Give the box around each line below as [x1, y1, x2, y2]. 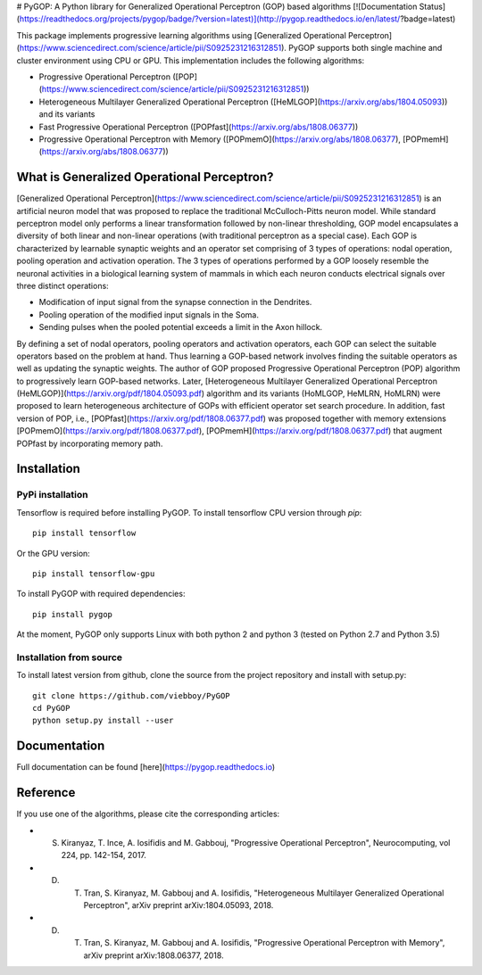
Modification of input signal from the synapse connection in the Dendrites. [38, 297, 312, 308]
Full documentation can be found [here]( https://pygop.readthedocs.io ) [16, 762, 276, 773]
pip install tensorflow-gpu [32, 568, 155, 579]
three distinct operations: [16, 280, 109, 291]
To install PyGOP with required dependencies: [16, 589, 186, 599]
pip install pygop [32, 609, 113, 619]
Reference [16, 785, 76, 800]
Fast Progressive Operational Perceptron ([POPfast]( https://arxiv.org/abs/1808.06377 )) [38, 121, 359, 132]
